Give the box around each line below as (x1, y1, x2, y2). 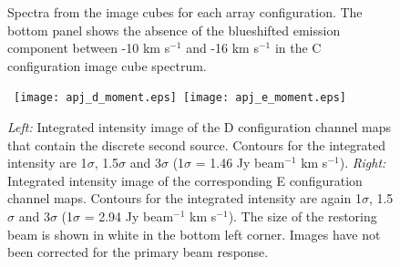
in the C (274, 38, 322, 57)
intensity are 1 (7, 153, 87, 172)
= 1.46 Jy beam (195, 153, 285, 172)
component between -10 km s (7, 38, 170, 57)
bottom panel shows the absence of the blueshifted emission (7, 20, 341, 39)
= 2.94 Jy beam (84, 207, 174, 225)
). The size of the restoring (228, 207, 377, 225)
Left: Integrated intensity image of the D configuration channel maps (7, 118, 391, 137)
